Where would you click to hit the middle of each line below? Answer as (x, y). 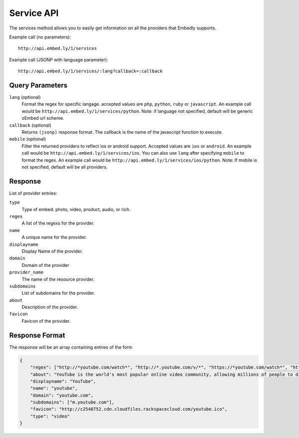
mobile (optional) (28, 139)
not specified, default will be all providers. (65, 167)
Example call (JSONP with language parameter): (59, 59)
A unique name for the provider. (54, 237)
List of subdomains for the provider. (58, 293)
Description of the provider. (50, 307)
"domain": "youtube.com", (62, 395)
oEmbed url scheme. (43, 118)
